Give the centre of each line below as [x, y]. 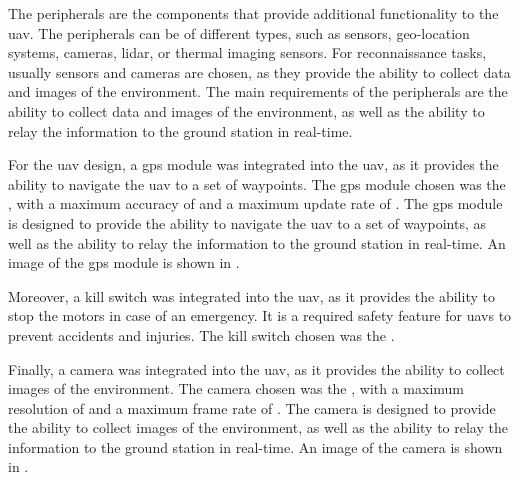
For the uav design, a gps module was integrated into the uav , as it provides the [253, 164]
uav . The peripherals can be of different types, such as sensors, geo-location [239, 32]
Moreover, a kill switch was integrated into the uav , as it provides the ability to [251, 295]
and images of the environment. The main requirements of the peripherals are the [258, 91]
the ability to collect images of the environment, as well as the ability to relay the [258, 427]
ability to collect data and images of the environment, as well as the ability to [246, 110]
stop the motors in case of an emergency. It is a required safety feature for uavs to [260, 315]
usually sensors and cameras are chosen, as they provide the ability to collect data [259, 71]
